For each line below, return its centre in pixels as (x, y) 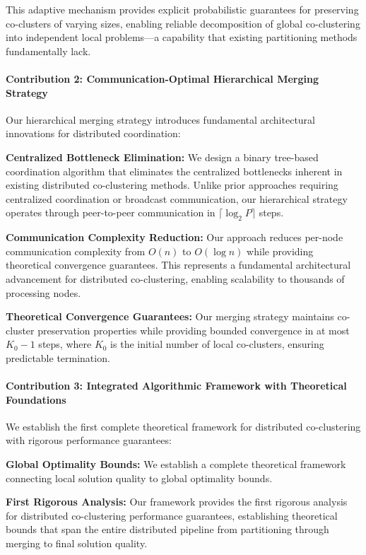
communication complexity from (76, 251)
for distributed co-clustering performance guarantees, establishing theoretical (172, 515)
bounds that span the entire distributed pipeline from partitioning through (167, 529)
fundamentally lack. (48, 51)
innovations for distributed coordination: (93, 133)
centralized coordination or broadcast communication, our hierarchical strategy (177, 198)
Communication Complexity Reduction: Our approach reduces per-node (175, 237)
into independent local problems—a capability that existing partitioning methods (182, 37)
